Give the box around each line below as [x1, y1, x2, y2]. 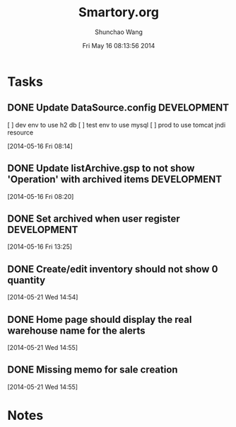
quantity [7, 274, 46, 286]
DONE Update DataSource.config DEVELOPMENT [7, 102, 230, 114]
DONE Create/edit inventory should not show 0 [7, 263, 218, 275]
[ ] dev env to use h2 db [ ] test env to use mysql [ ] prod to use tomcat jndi [7, 120, 226, 129]
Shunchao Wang [94, 28, 143, 36]
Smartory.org [78, 4, 159, 21]
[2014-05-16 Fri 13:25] [7, 242, 73, 251]
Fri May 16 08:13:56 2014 [82, 41, 155, 50]
